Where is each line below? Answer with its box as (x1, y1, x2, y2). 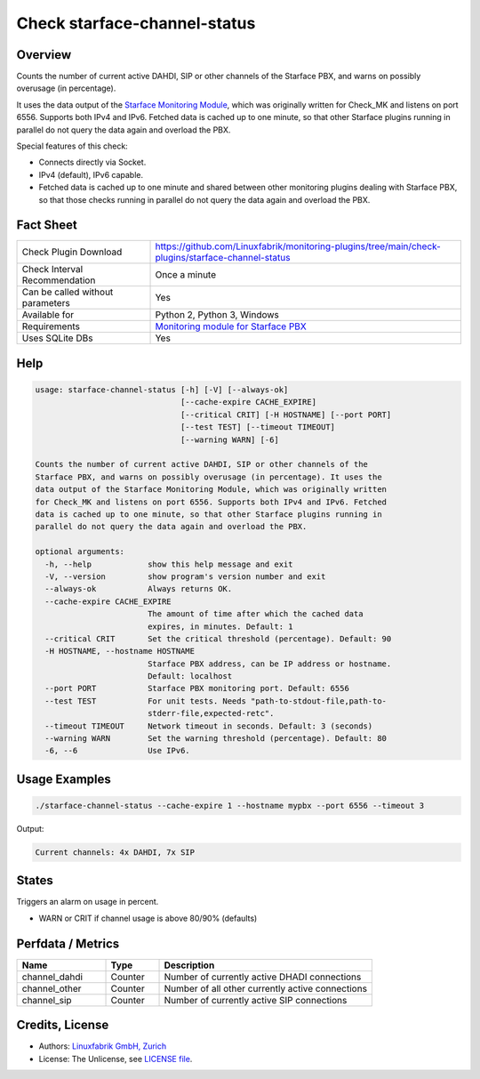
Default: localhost (147, 672, 233, 681)
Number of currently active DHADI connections (164, 970, 362, 983)
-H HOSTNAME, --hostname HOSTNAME (44, 646, 196, 656)
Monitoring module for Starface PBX (155, 320, 307, 333)
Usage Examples (16, 771, 111, 786)
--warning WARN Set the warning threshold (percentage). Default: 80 (44, 734, 387, 744)
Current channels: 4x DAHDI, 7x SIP (35, 847, 196, 858)
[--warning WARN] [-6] (180, 434, 279, 445)
